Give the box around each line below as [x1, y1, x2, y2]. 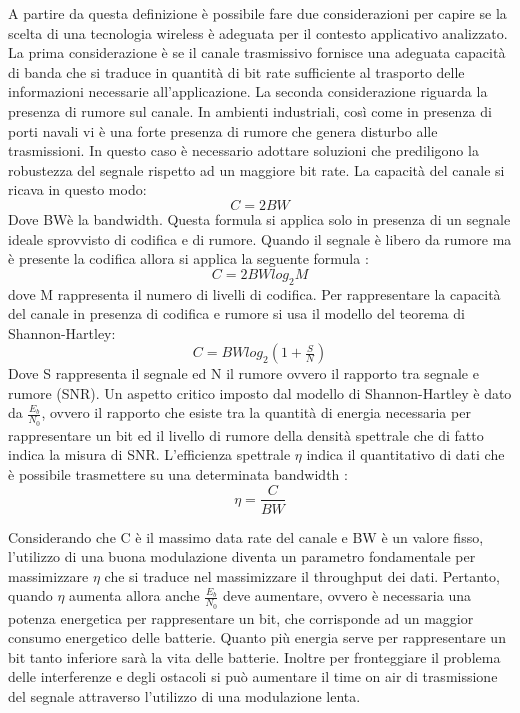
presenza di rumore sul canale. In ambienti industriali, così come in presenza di [8, 100, 492, 121]
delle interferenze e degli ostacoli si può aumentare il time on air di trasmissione [8, 666, 498, 687]
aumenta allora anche [69, 585, 200, 606]
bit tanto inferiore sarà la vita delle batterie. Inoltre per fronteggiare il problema [8, 646, 501, 667]
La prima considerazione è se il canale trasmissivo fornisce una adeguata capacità [8, 42, 506, 63]
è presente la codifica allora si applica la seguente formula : [8, 248, 369, 269]
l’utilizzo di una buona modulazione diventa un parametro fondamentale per [8, 546, 476, 567]
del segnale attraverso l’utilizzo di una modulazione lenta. [8, 685, 361, 706]
